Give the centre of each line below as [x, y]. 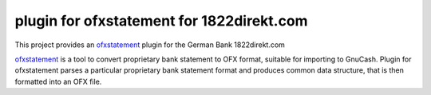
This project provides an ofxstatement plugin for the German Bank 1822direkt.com [150, 45]
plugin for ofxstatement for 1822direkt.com [161, 21]
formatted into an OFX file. [58, 81]
